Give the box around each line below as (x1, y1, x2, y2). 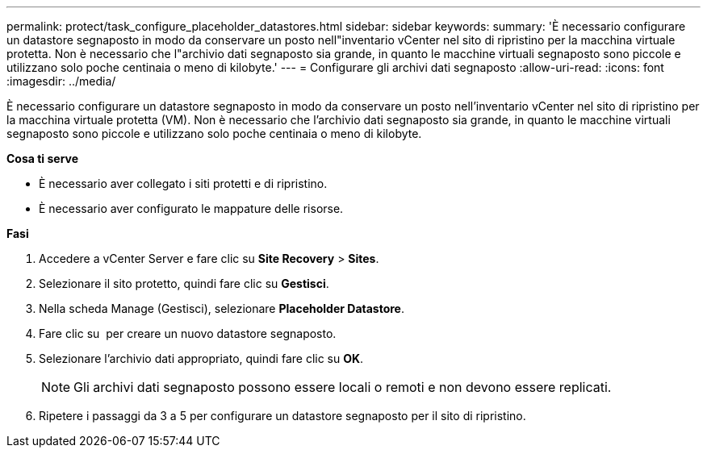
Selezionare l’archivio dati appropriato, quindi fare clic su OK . (39, 352, 364, 365)
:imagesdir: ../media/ (6, 74, 116, 88)
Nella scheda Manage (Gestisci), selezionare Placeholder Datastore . (39, 302, 405, 315)
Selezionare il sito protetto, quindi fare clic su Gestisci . (39, 277, 329, 290)
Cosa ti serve (6, 152, 79, 165)
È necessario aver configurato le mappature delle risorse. (39, 202, 344, 215)
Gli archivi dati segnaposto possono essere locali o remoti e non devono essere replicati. (73, 379, 612, 395)
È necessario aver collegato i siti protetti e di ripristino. (39, 177, 328, 190)
